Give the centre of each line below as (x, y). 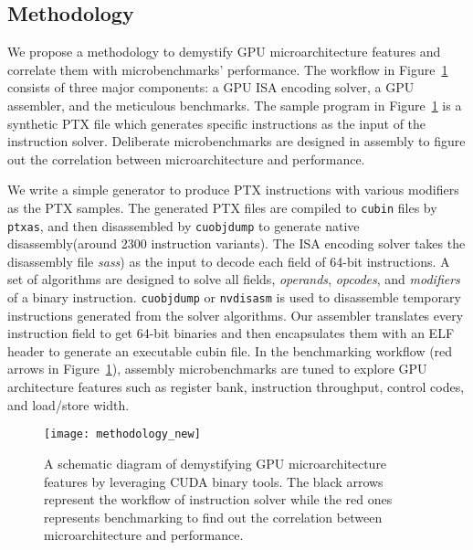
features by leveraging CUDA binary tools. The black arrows (214, 481)
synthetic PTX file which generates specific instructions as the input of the (217, 123)
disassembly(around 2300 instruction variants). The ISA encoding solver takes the (236, 243)
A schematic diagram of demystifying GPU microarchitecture (215, 463)
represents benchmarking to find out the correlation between (213, 517)
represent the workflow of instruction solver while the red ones (218, 499)
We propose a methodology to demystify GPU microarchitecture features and (224, 52)
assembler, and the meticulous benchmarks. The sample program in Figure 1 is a (235, 105)
